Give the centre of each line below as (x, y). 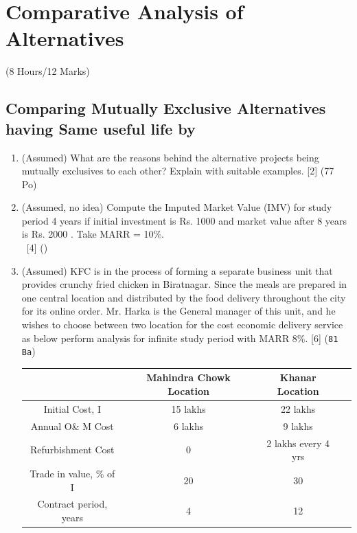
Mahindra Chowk (188, 377)
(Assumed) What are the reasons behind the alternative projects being (170, 157)
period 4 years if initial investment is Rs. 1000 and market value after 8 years (184, 220)
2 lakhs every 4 (298, 443)
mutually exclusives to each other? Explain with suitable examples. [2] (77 (178, 171)
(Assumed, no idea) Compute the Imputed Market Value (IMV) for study (177, 207)
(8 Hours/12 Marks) (48, 71)
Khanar (298, 377)
